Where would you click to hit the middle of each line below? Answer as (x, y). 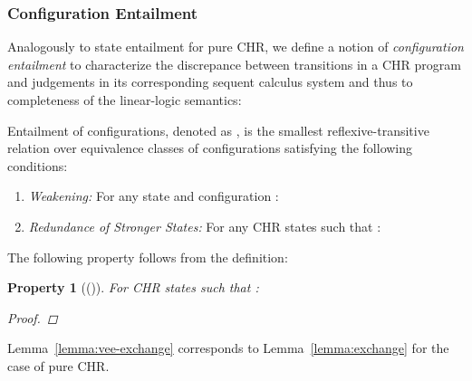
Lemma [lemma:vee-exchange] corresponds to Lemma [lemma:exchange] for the (228, 348)
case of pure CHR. (58, 365)
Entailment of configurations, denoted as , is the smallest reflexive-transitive (218, 130)
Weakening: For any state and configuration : (154, 196)
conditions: (38, 165)
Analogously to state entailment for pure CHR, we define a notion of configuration (236, 47)
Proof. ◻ (33, 317)
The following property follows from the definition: (148, 257)
